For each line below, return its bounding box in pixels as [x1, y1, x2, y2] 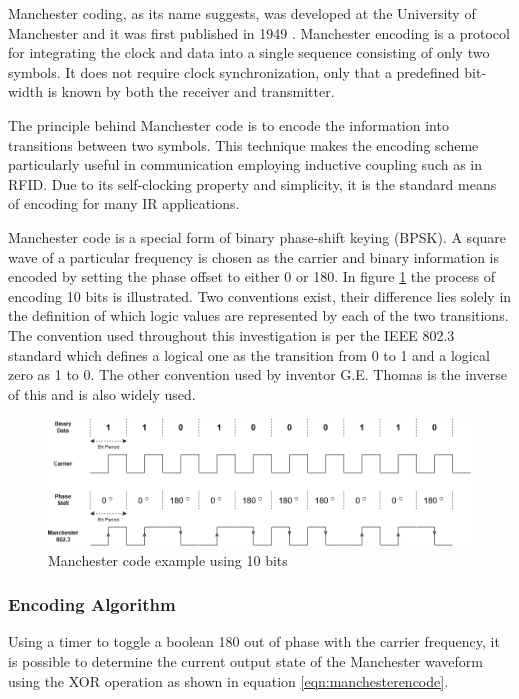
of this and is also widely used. [8, 383, 196, 404]
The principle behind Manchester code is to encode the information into [8, 114, 449, 135]
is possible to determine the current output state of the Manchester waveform [8, 651, 483, 672]
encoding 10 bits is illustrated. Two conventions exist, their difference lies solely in [8, 285, 512, 306]
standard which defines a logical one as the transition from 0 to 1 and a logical [8, 344, 490, 365]
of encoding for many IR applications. [8, 193, 240, 214]
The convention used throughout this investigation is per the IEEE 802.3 [8, 324, 455, 345]
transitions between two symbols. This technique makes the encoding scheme [8, 134, 479, 155]
